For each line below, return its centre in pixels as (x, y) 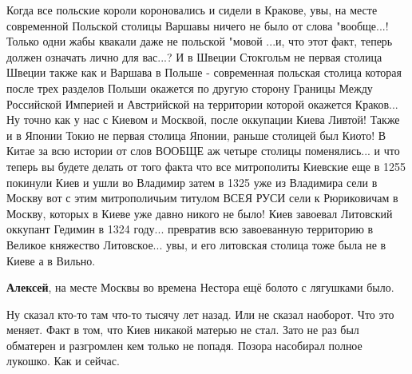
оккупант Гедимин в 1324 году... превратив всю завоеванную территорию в (190, 229)
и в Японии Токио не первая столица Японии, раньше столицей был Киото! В (196, 135)
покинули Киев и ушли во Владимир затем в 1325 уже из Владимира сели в (192, 182)
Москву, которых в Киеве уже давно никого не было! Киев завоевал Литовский (200, 213)
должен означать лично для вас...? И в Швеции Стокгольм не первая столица (194, 56)
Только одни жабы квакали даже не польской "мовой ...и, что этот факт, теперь (200, 41)
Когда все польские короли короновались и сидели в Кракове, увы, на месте (192, 10)
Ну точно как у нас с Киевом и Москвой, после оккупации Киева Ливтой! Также (203, 119)
